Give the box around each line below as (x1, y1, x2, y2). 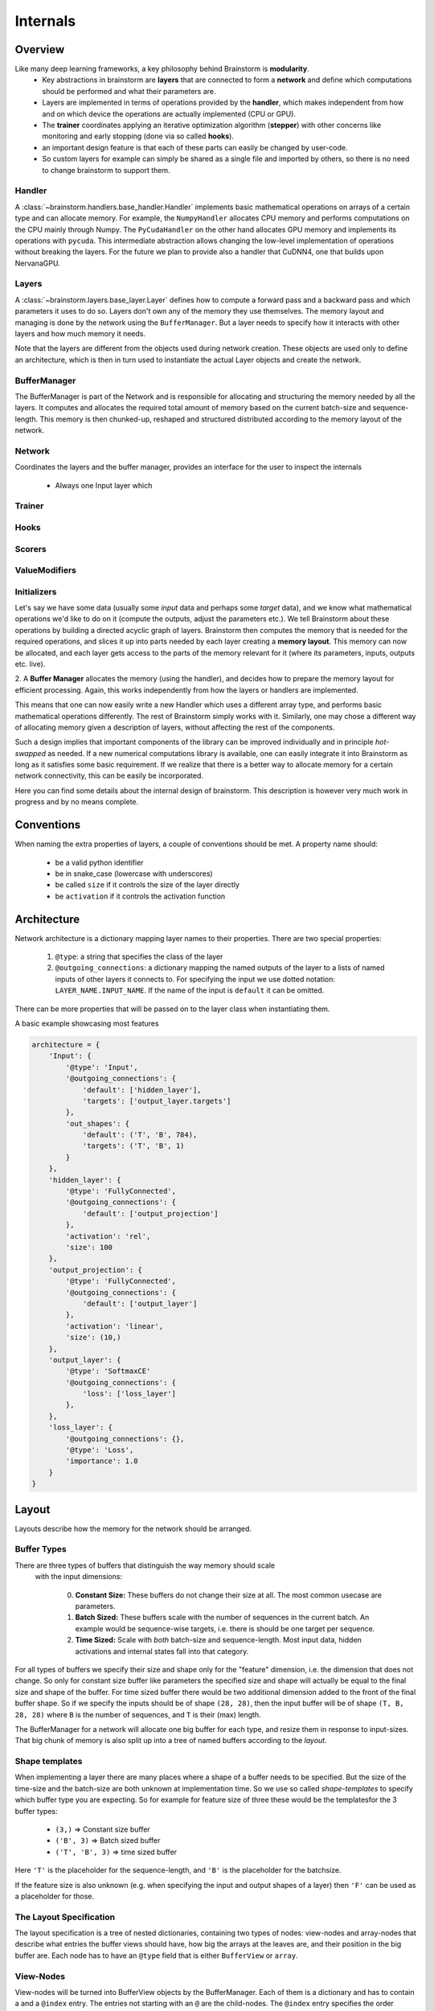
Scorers (14, 543, 47, 554)
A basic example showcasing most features (14, 1018, 160, 1028)
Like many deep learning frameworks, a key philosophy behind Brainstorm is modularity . (14, 64, 309, 74)
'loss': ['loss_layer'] (82, 1389, 177, 1399)
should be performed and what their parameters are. (42, 86, 216, 96)
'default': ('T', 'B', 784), (82, 1130, 198, 1140)
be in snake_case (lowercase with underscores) (55, 869, 213, 878)
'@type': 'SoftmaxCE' (65, 1367, 151, 1376)
